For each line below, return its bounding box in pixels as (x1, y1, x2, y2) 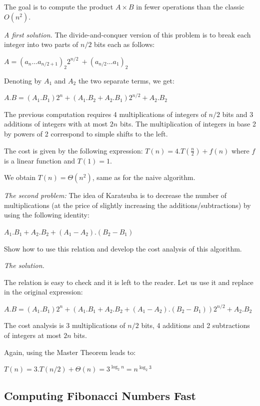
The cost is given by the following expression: (4, 145, 143, 155)
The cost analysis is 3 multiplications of (4, 320, 125, 330)
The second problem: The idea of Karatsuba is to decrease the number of (4, 190, 227, 200)
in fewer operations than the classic (136, 1, 244, 11)
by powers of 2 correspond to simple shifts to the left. (4, 128, 168, 138)
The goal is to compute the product (4, 1, 113, 11)
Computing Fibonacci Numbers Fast (4, 388, 196, 403)
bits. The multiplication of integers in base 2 (119, 118, 256, 129)
